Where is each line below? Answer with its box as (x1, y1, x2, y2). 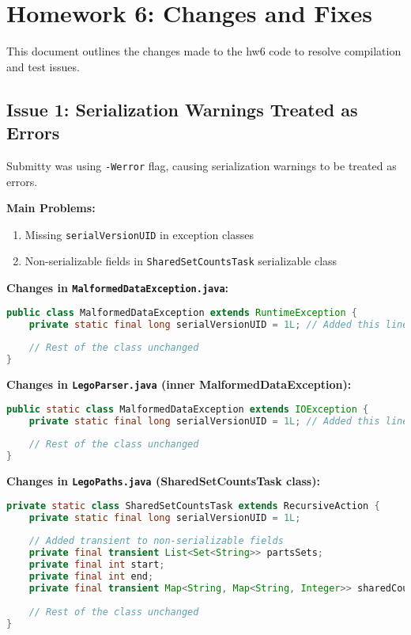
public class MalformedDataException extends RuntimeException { (6, 306, 357, 318)
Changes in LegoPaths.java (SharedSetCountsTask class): (6, 473, 320, 489)
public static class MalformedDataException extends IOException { (6, 403, 369, 415)
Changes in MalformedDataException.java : (6, 279, 229, 296)
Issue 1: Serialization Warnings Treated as (6, 97, 358, 121)
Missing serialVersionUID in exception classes (25, 226, 254, 242)
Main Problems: (6, 200, 96, 216)
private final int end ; (28, 571, 154, 583)
